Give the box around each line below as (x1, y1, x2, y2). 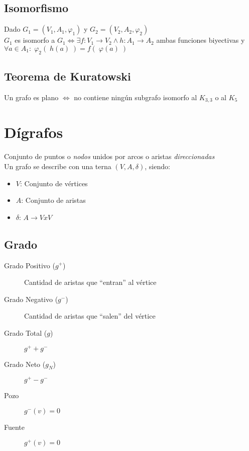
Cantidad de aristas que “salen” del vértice (24, 311, 156, 321)
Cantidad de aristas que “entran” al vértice (24, 277, 157, 287)
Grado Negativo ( (4, 293, 58, 304)
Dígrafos (4, 122, 63, 142)
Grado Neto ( (4, 358, 46, 369)
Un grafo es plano (4, 92, 59, 102)
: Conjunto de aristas (21, 195, 86, 205)
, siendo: (145, 161, 170, 171)
